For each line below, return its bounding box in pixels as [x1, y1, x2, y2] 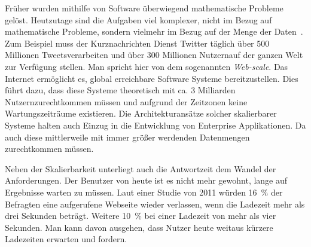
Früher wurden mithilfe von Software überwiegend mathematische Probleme [5, 2, 283, 14]
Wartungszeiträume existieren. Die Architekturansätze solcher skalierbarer [5, 107, 277, 120]
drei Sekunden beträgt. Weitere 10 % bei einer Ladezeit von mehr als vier [5, 209, 276, 222]
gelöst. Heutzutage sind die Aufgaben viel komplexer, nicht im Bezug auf [5, 13, 272, 26]
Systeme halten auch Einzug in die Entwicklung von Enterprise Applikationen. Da [5, 118, 306, 131]
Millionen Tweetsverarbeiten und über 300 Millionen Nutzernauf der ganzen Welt [5, 48, 303, 61]
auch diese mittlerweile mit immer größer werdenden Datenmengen [5, 130, 250, 143]
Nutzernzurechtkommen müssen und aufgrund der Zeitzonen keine [5, 95, 248, 108]
